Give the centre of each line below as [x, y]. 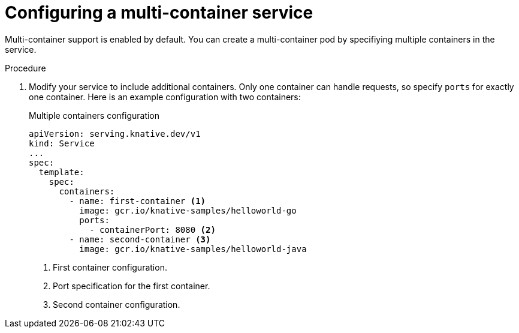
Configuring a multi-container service [159, 13]
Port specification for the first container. [132, 286]
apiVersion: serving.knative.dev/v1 [115, 133]
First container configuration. [110, 267]
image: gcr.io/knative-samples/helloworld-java [193, 249]
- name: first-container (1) [138, 201]
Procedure [25, 68]
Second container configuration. [117, 304]
